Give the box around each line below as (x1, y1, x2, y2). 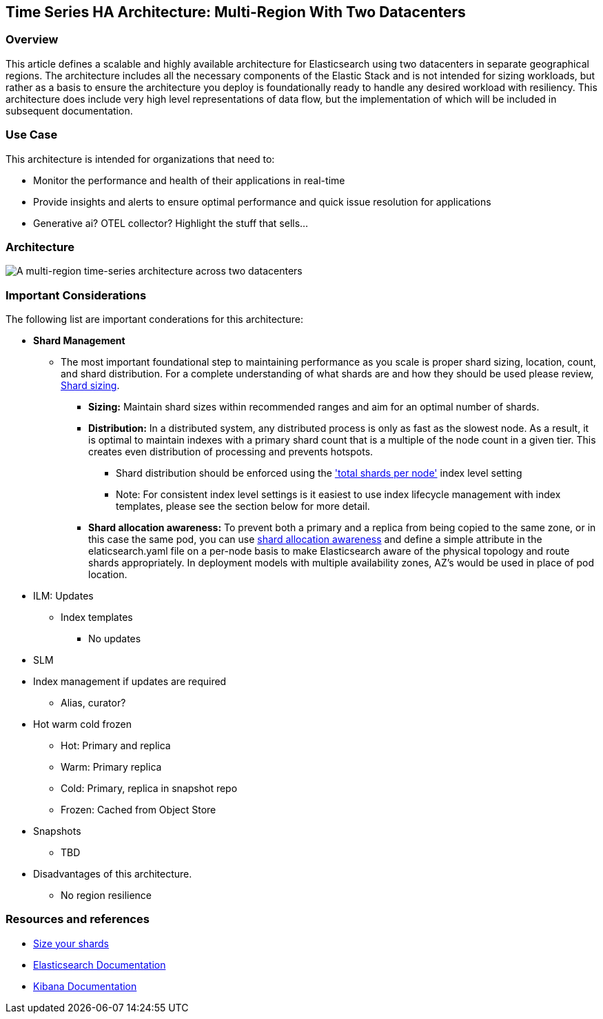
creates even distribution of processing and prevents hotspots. (88, 446, 374, 458)
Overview (6, 32, 59, 47)
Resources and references (6, 912, 150, 927)
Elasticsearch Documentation (33, 958, 166, 971)
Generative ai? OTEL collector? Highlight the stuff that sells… (33, 217, 309, 229)
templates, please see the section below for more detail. (116, 500, 370, 513)
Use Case (6, 128, 58, 142)
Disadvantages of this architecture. (33, 868, 192, 880)
